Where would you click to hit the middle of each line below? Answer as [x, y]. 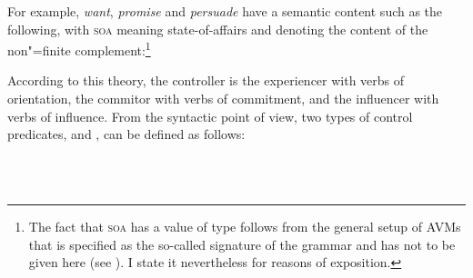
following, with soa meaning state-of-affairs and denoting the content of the [218, 29]
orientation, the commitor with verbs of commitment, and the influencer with [223, 99]
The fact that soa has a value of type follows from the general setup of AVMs [245, 226]
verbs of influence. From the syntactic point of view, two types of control [210, 116]
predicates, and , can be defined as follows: [126, 134]
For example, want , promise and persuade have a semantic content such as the [225, 11]
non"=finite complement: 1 [79, 49]
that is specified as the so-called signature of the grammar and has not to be [242, 244]
